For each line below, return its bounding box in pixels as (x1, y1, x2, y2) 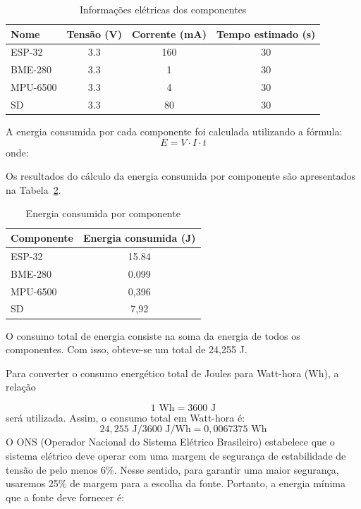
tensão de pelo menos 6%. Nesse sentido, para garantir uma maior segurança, (6, 462, 339, 477)
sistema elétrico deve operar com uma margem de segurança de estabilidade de (6, 448, 346, 463)
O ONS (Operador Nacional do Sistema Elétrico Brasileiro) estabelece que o (6, 434, 335, 449)
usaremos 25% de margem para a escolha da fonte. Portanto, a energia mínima (6, 476, 346, 491)
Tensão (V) (66, 26, 123, 41)
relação (6, 379, 36, 394)
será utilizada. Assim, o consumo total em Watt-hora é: (6, 410, 245, 424)
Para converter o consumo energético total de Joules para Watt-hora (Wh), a (6, 365, 339, 380)
